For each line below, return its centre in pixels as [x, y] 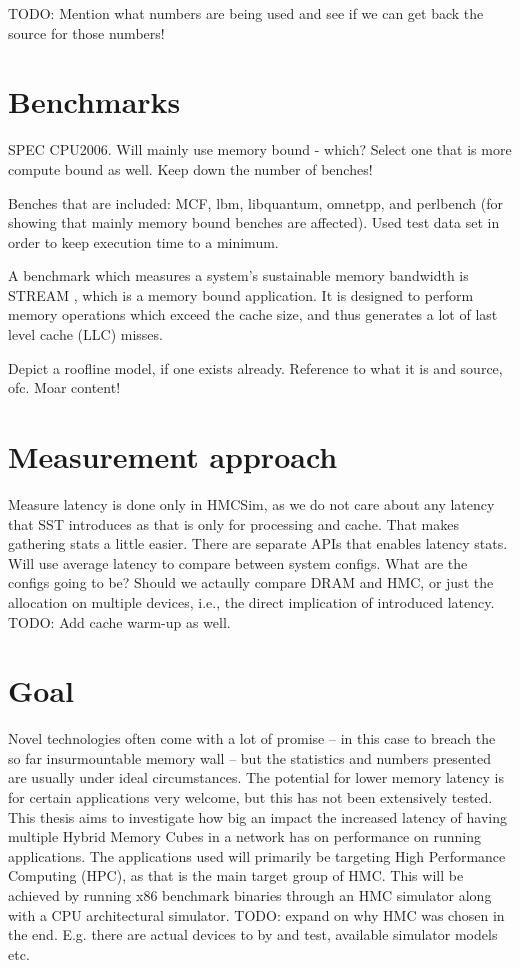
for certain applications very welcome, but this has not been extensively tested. [250, 797]
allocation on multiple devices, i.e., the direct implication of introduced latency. [251, 601]
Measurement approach [173, 456]
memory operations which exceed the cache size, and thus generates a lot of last [253, 314]
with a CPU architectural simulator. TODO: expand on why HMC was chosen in [256, 914]
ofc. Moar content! [64, 387]
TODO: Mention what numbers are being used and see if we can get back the [246, 13]
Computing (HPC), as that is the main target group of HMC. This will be [236, 875]
